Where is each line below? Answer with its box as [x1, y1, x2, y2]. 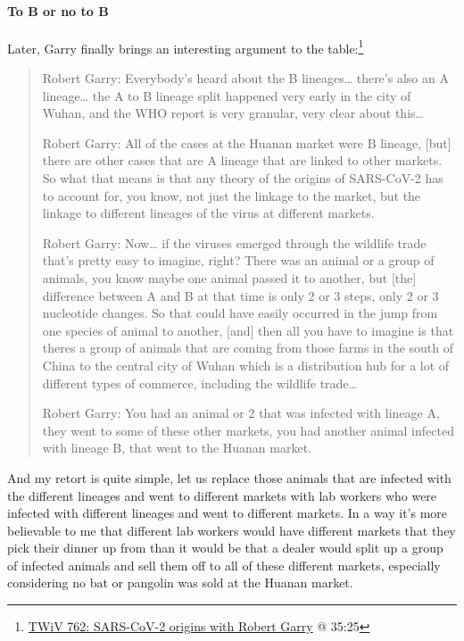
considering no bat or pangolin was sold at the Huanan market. [7, 573, 353, 592]
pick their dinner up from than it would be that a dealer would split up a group [7, 538, 443, 557]
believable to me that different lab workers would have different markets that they [7, 520, 456, 539]
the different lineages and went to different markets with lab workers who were [7, 486, 437, 504]
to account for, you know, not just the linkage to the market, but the [42, 186, 421, 204]
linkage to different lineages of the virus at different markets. [42, 204, 375, 222]
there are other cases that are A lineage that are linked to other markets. [42, 151, 443, 170]
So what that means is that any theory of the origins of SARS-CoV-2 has [42, 169, 443, 187]
